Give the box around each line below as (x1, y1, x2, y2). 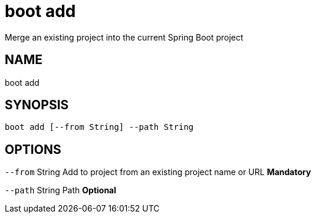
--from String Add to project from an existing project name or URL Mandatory (5, 167, 311, 177)
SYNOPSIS (5, 98, 69, 113)
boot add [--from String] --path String (5, 122, 194, 132)
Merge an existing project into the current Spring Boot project (5, 32, 243, 42)
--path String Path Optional (5, 185, 117, 196)
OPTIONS (5, 142, 61, 157)
